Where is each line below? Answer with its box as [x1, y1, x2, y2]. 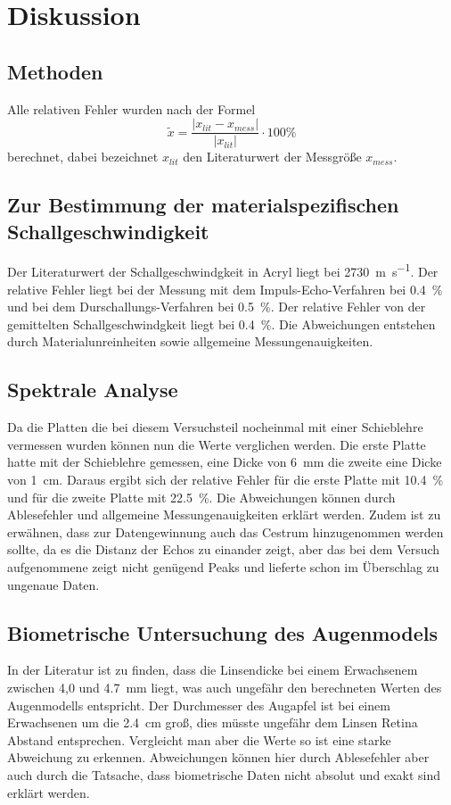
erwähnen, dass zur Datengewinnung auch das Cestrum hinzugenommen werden [7, 522, 444, 541]
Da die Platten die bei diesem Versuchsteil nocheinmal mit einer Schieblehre [7, 418, 423, 436]
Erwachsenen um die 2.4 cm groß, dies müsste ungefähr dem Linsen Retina [7, 713, 418, 732]
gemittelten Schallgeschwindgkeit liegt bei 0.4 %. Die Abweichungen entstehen [7, 314, 436, 333]
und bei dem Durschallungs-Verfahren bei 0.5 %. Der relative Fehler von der [7, 297, 426, 316]
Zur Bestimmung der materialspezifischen [7, 191, 399, 219]
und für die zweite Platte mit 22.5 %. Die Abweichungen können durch [7, 487, 396, 506]
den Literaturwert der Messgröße [183, 147, 362, 166]
